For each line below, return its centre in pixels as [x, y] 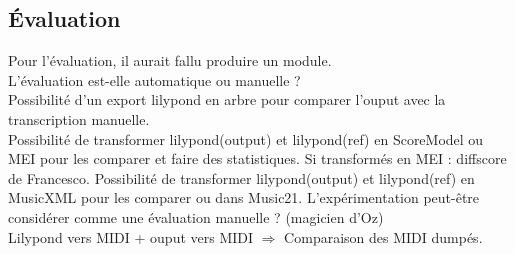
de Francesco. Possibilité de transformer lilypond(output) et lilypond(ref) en [241, 177]
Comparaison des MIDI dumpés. [383, 236]
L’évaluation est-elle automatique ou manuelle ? [154, 79]
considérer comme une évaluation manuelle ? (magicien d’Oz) [196, 216]
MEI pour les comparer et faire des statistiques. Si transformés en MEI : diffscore [257, 158]
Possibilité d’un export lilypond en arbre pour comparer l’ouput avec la [227, 99]
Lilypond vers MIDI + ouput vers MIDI [131, 236]
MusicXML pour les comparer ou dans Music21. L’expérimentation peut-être [244, 197]
